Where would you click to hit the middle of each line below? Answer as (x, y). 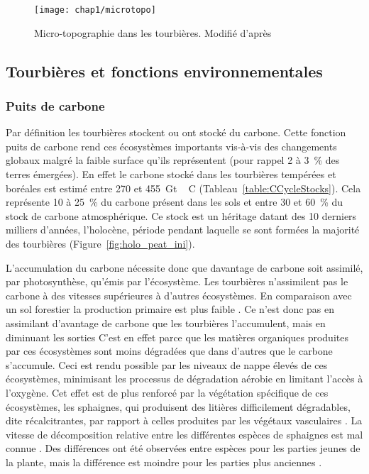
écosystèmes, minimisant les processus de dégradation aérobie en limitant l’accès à (184, 379)
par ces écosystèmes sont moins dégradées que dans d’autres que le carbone (169, 351)
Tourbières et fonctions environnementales (164, 71)
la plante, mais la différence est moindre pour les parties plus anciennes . (164, 462)
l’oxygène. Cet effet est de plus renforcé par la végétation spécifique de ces (167, 392)
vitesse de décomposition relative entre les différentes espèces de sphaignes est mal (184, 434)
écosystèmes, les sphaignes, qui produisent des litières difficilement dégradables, (178, 406)
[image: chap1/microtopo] (95, 10)
